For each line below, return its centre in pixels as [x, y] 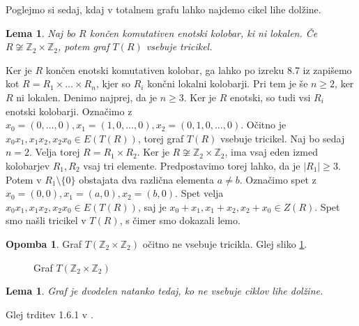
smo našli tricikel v [46, 220]
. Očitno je [263, 125]
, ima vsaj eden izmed [271, 152]
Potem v [24, 179]
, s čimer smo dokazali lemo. [180, 220]
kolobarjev [28, 165]
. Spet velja [199, 193]
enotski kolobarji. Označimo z [69, 111]
